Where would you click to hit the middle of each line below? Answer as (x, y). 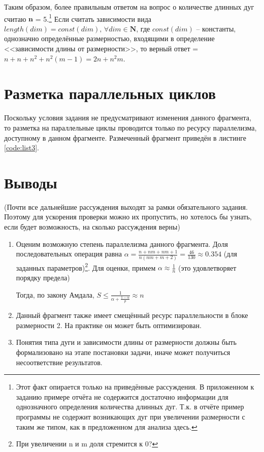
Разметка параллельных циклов (110, 93)
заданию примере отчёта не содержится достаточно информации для (122, 396)
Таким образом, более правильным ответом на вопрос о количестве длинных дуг (129, 7)
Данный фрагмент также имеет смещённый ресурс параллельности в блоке (132, 315)
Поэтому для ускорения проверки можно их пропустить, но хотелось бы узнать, (128, 217)
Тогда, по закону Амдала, (55, 294)
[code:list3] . (22, 148)
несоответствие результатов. (59, 362)
